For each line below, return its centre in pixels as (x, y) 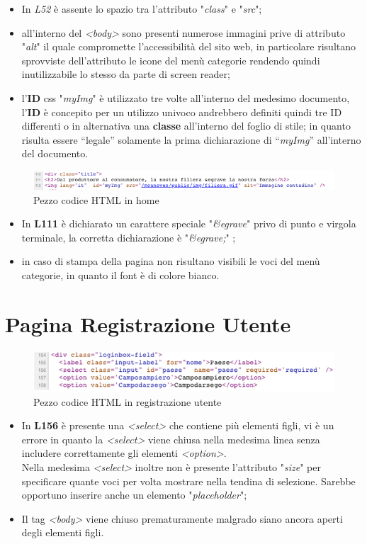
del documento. (55, 153)
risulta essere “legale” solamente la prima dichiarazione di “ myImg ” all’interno (191, 139)
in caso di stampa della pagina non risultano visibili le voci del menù (171, 261)
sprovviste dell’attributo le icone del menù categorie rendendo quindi (171, 60)
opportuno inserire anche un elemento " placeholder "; (134, 495)
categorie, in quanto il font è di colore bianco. (120, 275)
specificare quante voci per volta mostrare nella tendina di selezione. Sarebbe (188, 481)
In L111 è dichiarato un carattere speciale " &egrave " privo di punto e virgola (189, 223)
